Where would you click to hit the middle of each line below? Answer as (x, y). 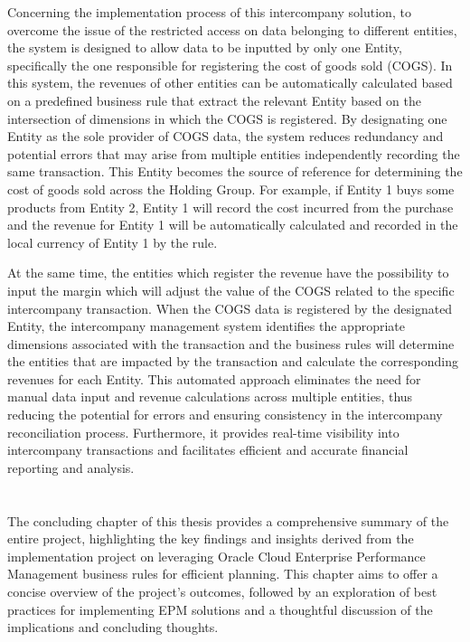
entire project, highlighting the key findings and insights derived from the (211, 538)
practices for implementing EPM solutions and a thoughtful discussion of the (220, 609)
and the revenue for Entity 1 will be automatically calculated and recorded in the (233, 225)
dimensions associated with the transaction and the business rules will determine (231, 343)
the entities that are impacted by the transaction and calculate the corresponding (233, 361)
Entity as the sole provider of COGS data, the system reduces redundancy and (226, 136)
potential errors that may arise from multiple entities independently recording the (234, 153)
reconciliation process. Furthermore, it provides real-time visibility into (203, 432)
